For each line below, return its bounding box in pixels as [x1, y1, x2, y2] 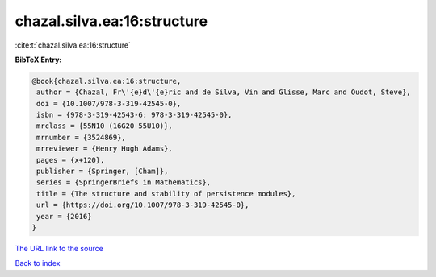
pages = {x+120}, [36, 155, 105, 164]
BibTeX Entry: [15, 55, 62, 64]
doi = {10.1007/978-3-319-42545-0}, [36, 99, 182, 108]
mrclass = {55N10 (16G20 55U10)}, [36, 122, 173, 130]
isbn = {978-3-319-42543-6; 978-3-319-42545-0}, [36, 110, 233, 120]
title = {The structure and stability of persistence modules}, [36, 189, 296, 198]
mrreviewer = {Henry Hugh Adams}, [36, 144, 173, 153]
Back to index [15, 258, 61, 268]
